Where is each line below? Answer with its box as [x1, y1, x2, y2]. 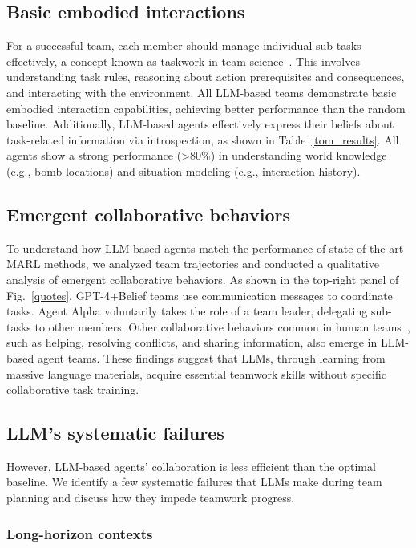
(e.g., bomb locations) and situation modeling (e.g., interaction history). [6, 162, 361, 179]
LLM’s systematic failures [6, 420, 224, 445]
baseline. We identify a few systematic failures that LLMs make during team [6, 473, 382, 490]
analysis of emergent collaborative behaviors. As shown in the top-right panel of [6, 270, 399, 287]
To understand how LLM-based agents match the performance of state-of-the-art [6, 239, 404, 256]
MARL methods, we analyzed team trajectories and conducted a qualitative [6, 255, 379, 272]
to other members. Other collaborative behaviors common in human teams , [34, 318, 410, 335]
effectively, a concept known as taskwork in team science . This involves [6, 52, 360, 69]
